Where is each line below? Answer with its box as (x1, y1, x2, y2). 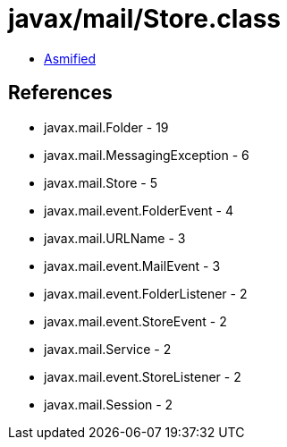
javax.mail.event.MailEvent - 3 (44, 257, 221, 274)
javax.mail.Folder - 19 (44, 119, 169, 135)
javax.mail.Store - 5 (44, 174, 157, 190)
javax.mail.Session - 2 (44, 396, 173, 412)
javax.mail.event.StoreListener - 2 (44, 368, 241, 384)
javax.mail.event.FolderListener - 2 (44, 285, 248, 301)
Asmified (44, 50, 97, 66)
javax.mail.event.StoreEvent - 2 (44, 313, 227, 329)
